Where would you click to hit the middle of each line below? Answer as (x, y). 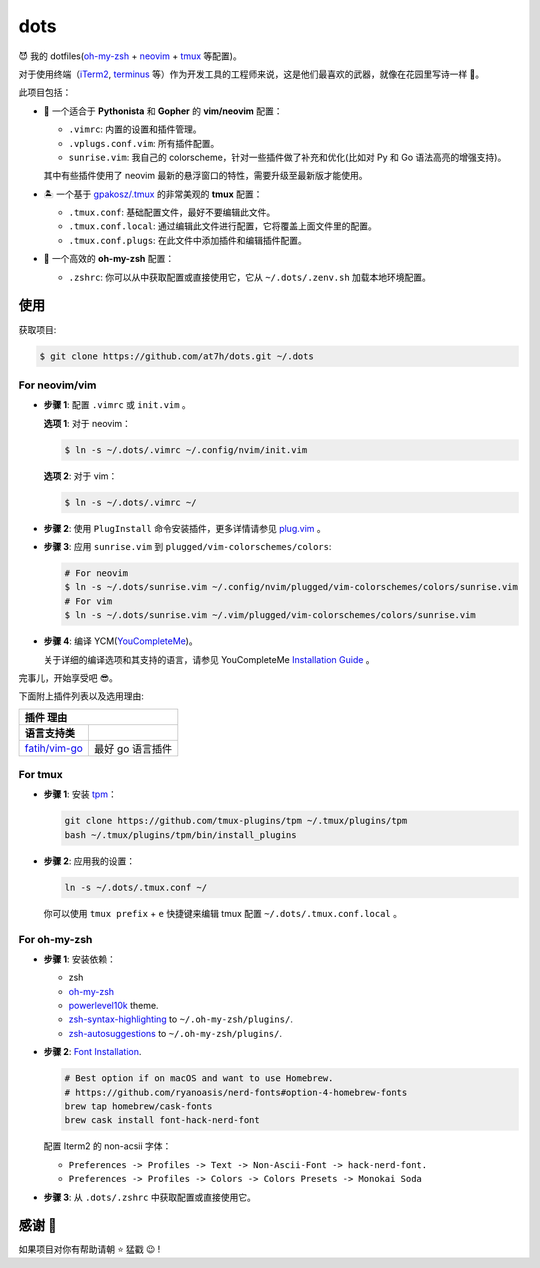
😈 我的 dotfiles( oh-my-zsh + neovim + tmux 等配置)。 (130, 56)
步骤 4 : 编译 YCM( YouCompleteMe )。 (121, 641)
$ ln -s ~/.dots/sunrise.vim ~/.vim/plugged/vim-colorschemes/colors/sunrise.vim (270, 615)
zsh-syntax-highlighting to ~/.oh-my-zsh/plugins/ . (181, 1019)
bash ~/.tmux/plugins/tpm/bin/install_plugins (180, 834)
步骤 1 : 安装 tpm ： (80, 794)
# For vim (88, 601)
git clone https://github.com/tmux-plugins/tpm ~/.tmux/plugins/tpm (236, 821)
